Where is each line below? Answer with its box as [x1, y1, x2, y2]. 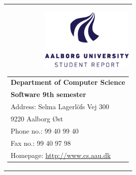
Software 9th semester [11, 89, 86, 99]
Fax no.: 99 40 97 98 [11, 137, 71, 148]
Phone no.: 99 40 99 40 [11, 125, 79, 136]
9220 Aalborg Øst [11, 114, 63, 123]
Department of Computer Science [11, 77, 125, 87]
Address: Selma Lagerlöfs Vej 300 [11, 101, 109, 112]
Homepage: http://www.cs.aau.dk [11, 150, 111, 160]
